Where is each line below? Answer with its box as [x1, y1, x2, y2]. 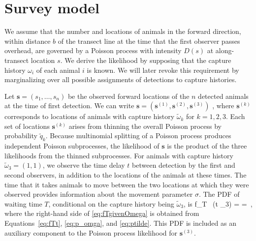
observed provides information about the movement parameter [4, 189, 193, 199]
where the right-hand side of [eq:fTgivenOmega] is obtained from [4, 208, 199, 218]
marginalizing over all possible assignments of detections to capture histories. [4, 74, 237, 85]
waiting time [4, 198, 42, 209]
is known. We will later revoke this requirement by [87, 64, 239, 75]
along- [215, 45, 234, 56]
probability [4, 130, 37, 141]
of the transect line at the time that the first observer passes [58, 35, 240, 46]
